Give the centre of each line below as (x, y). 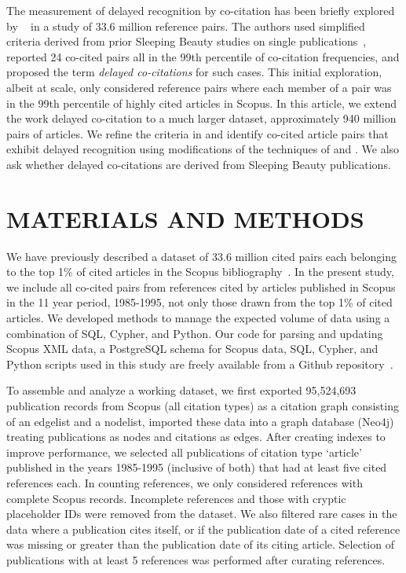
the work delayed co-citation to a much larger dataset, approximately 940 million (201, 118)
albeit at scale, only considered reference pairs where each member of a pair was (199, 87)
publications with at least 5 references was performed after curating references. (196, 559)
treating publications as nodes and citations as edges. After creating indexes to (196, 437)
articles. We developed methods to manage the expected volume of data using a (198, 318)
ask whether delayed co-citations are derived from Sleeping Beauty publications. (199, 164)
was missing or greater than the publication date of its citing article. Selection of (200, 544)
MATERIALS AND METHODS (185, 218)
